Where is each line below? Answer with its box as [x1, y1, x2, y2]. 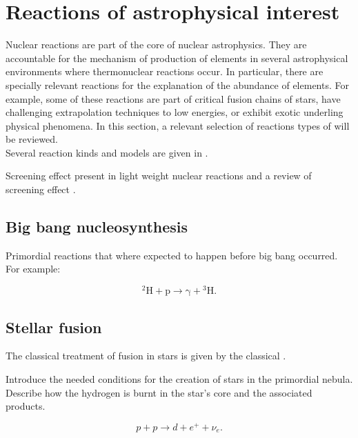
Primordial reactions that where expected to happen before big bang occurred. [6, 248, 338, 262]
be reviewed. [6, 132, 58, 146]
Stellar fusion [6, 316, 102, 337]
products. [6, 399, 46, 413]
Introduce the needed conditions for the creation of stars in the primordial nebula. [6, 371, 353, 386]
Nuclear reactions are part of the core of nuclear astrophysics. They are [6, 37, 307, 52]
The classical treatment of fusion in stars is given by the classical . [6, 348, 286, 363]
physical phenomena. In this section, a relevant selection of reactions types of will [6, 118, 350, 132]
